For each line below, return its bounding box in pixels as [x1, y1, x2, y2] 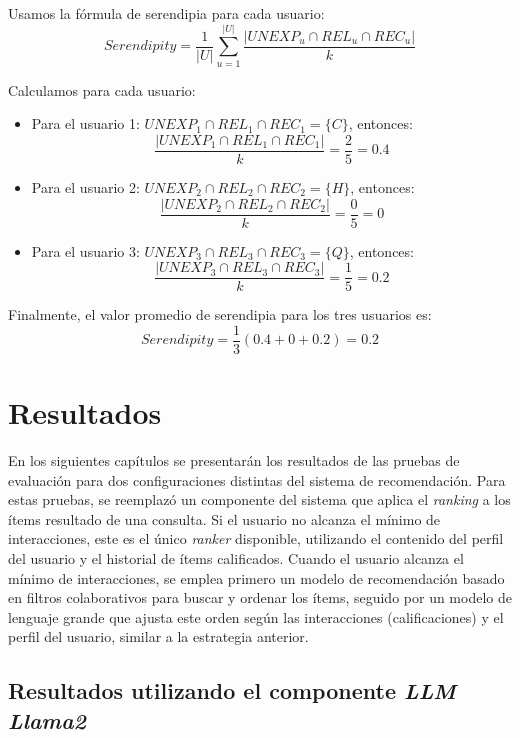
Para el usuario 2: [31, 176, 140, 197]
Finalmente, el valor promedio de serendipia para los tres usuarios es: [8, 304, 432, 325]
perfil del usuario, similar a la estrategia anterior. [8, 626, 309, 647]
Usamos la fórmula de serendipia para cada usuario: [8, 3, 325, 23]
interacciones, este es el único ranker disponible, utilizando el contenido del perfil [8, 528, 504, 549]
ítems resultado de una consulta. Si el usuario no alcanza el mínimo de [8, 508, 441, 529]
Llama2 [8, 704, 86, 735]
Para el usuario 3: [31, 240, 140, 261]
